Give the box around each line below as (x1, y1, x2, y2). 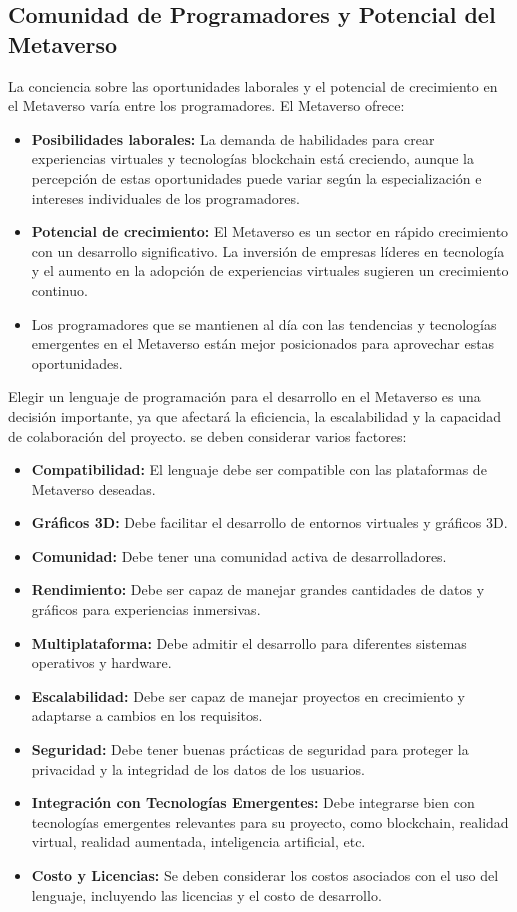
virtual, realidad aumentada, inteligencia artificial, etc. (31, 831, 366, 852)
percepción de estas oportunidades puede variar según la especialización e (31, 167, 482, 188)
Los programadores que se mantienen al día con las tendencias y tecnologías (31, 313, 497, 334)
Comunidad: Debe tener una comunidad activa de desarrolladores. (31, 545, 447, 566)
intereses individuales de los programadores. (31, 187, 300, 208)
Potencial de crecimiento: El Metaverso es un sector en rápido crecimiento (31, 221, 509, 242)
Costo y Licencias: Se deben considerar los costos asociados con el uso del (31, 865, 499, 885)
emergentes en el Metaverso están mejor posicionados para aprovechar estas (31, 333, 495, 354)
